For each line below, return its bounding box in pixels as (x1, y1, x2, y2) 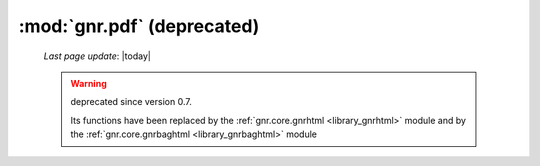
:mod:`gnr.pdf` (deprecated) (18, 15, 260, 37)
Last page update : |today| (43, 50, 152, 62)
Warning (70, 77, 107, 89)
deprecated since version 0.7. (70, 96, 192, 108)
